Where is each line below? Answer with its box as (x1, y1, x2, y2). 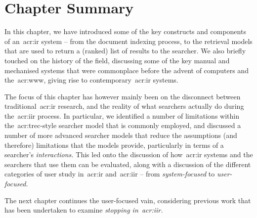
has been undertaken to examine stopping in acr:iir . (4, 205, 163, 215)
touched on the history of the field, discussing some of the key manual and (4, 55, 230, 65)
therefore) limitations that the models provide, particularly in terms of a (4, 139, 224, 150)
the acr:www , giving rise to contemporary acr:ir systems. (4, 75, 178, 85)
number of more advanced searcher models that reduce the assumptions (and (4, 130, 237, 140)
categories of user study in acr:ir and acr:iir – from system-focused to (4, 169, 215, 179)
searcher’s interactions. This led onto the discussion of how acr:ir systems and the (4, 149, 253, 160)
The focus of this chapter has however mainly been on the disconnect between (4, 91, 241, 101)
